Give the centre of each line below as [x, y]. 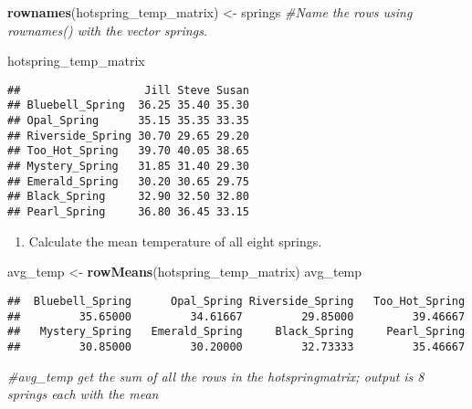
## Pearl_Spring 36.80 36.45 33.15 [128, 212]
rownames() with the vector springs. [108, 30]
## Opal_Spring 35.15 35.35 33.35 [128, 121]
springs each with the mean [83, 394]
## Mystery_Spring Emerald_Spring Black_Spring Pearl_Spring [236, 332]
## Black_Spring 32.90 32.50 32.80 [128, 197]
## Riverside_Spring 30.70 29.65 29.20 [128, 136]
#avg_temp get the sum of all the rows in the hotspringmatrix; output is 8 [216, 376]
